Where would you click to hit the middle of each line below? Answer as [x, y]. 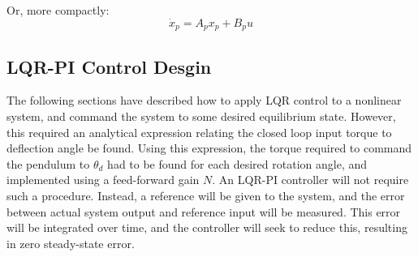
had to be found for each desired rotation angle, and [237, 163]
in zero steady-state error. [71, 243]
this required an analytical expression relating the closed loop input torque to [199, 132]
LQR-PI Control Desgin [109, 66]
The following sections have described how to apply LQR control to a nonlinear [204, 100]
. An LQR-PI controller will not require [310, 180]
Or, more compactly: [58, 10]
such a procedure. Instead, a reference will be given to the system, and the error [206, 196]
